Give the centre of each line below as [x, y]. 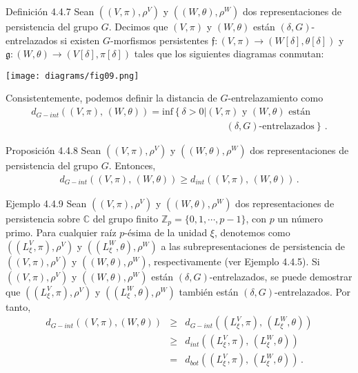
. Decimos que [138, 26]
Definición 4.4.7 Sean [50, 11]
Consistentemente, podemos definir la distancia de [111, 98]
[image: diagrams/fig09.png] [72, 76]
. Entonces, [132, 165]
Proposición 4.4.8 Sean [53, 150]
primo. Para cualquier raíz [61, 232]
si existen [80, 40]
